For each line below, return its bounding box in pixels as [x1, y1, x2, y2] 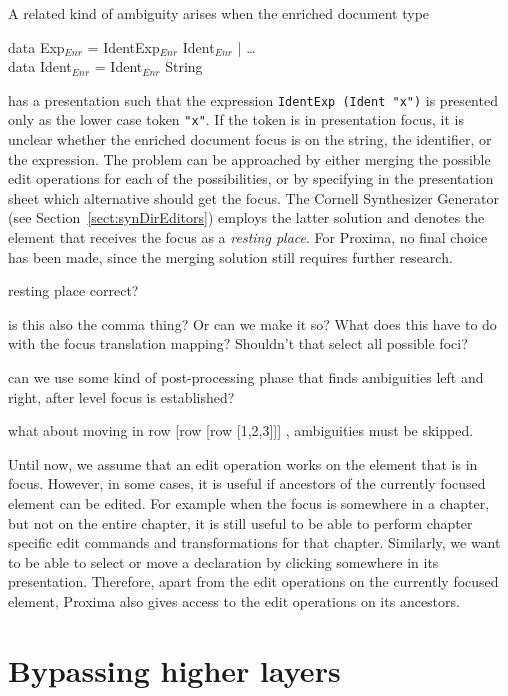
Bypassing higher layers [8, 649, 341, 690]
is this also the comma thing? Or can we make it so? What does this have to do [8, 313, 497, 334]
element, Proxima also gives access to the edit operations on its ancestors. [8, 590, 460, 611]
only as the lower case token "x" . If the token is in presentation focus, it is [8, 109, 464, 130]
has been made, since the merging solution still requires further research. [8, 246, 453, 267]
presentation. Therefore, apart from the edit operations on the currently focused [8, 571, 499, 592]
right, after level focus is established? [8, 386, 235, 407]
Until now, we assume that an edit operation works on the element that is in [8, 453, 478, 474]
